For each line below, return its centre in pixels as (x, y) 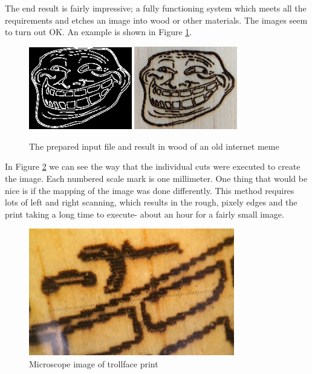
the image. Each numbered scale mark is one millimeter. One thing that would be (156, 179)
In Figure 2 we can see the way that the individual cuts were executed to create (153, 166)
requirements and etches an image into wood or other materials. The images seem (156, 20)
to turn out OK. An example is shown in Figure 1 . (99, 32)
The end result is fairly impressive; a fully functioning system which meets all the (156, 8)
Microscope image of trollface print (94, 364)
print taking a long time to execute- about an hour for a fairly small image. (145, 214)
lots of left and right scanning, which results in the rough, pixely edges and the (151, 202)
